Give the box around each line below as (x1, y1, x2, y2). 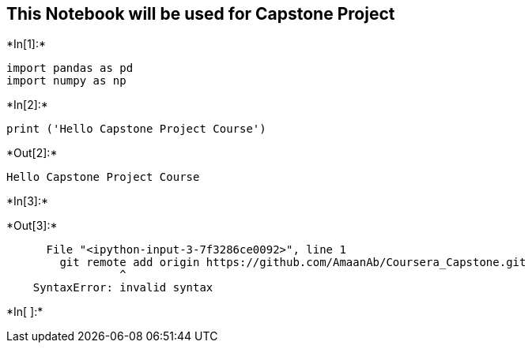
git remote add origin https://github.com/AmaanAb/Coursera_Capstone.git (59, 256, 526, 269)
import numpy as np (6, 74, 126, 88)
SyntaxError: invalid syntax (32, 281, 213, 295)
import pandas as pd (6, 62, 134, 75)
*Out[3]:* (6, 219, 58, 233)
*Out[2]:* (6, 146, 58, 160)
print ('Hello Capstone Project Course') (6, 122, 266, 136)
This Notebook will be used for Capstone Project (6, 4, 395, 24)
